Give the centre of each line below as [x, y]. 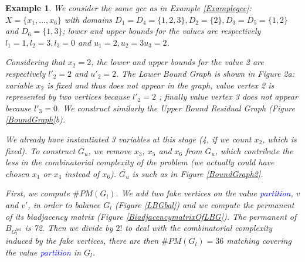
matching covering [259, 241]
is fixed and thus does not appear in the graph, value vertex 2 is [161, 85]
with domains [88, 19]
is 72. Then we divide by [69, 228]
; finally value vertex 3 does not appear [228, 96]
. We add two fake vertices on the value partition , [204, 193]
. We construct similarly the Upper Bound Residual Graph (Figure [176, 108]
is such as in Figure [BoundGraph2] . [198, 173]
